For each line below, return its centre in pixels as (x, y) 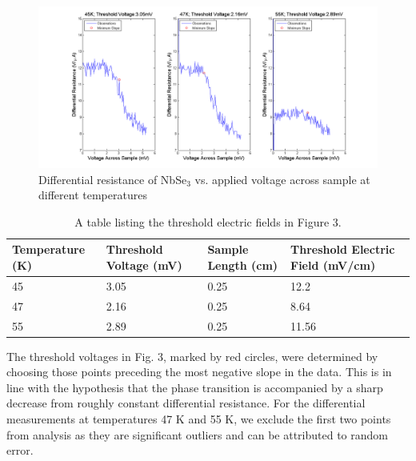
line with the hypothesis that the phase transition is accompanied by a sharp (195, 387)
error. (20, 450)
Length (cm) (243, 265)
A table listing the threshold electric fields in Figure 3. (208, 221)
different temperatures (93, 195)
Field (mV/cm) (333, 265)
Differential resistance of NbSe (113, 179)
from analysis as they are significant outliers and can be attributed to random (197, 434)
